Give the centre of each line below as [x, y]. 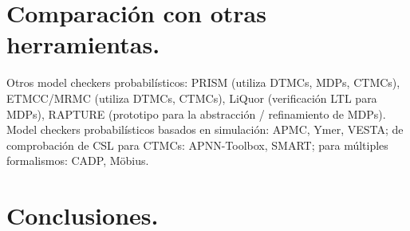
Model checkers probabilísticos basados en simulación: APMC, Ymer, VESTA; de [205, 129]
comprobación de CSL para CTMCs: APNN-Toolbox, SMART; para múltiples [197, 145]
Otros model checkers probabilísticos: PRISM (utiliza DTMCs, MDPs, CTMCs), [203, 82]
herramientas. [83, 44]
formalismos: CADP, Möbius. [78, 161]
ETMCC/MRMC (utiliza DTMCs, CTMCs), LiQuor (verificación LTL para [192, 98]
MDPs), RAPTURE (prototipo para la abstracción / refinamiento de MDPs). [196, 114]
